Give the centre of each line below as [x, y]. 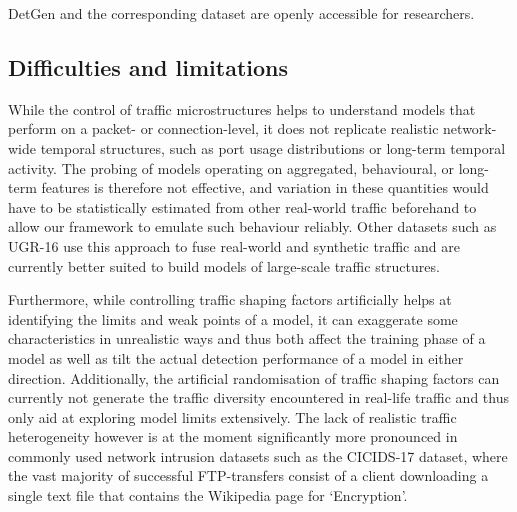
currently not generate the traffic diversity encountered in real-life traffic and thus [258, 397]
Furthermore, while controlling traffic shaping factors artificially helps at [230, 299]
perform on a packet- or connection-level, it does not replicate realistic [223, 128]
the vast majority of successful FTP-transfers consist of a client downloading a [248, 475]
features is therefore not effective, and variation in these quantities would [265, 187]
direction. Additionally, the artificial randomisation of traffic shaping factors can [254, 377]
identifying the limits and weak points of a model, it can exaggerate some [233, 318]
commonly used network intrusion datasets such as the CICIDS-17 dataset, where [258, 455]
